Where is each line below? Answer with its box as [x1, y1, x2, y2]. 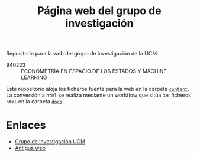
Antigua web [14, 145, 46, 152]
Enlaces [6, 119, 46, 132]
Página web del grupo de [37, 4, 162, 18]
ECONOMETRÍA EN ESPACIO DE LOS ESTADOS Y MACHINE [21, 68, 167, 75]
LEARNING [21, 74, 47, 81]
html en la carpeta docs [6, 98, 63, 105]
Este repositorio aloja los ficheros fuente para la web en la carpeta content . [6, 86, 189, 93]
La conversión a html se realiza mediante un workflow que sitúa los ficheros [6, 91, 191, 99]
